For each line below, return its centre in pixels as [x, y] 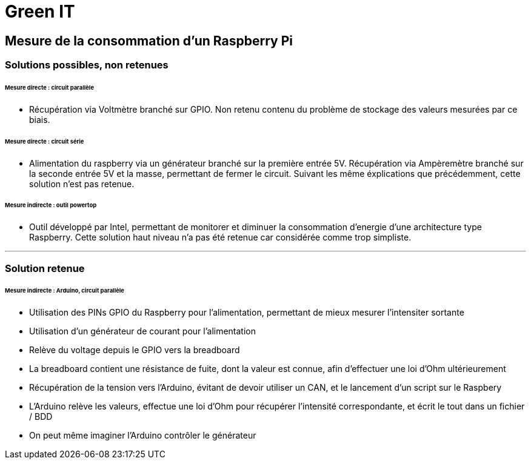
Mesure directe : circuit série [45, 141]
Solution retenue [45, 268]
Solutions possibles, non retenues [87, 65]
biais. [40, 119]
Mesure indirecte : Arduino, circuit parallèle [65, 291]
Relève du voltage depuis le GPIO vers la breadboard [135, 350]
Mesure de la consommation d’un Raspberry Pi [149, 41]
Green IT [40, 12]
